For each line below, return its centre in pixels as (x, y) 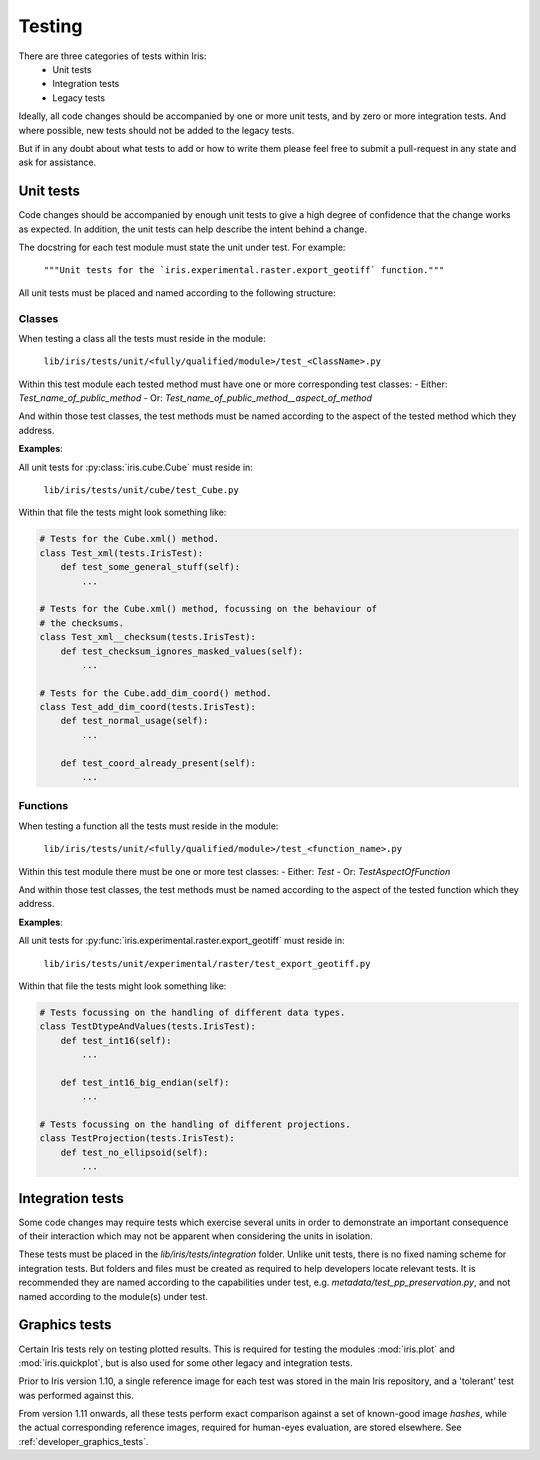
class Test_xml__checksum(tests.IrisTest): (148, 637)
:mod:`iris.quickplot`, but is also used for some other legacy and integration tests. (185, 1362)
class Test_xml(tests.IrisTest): (121, 553)
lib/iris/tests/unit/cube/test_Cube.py (141, 490)
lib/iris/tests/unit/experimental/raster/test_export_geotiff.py (207, 963)
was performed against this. (76, 1395)
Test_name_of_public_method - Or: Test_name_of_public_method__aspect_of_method (195, 398)
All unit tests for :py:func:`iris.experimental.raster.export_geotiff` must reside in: (181, 941)
